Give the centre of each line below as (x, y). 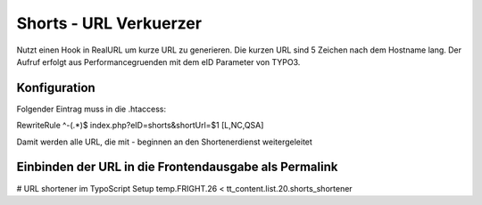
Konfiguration (56, 88)
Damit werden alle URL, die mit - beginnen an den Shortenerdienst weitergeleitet (164, 142)
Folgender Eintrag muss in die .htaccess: (91, 109)
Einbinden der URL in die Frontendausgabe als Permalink (177, 167)
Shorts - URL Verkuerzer (109, 23)
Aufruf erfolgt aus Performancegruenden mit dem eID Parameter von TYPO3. (158, 61)
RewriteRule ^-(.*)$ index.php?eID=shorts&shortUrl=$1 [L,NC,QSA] (140, 126)
